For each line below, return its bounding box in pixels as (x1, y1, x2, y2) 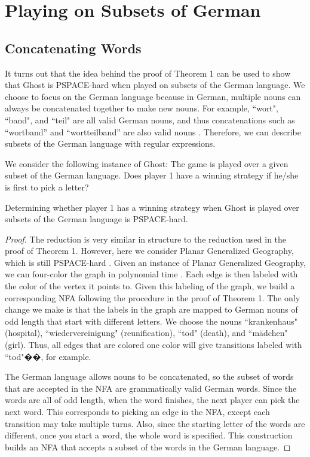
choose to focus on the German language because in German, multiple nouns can (5, 90, 301, 102)
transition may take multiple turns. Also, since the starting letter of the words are (5, 417, 305, 429)
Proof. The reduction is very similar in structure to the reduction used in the (5, 232, 287, 245)
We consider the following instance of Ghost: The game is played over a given (5, 157, 288, 170)
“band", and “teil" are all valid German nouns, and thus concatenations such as (5, 113, 295, 126)
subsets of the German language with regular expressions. (5, 137, 216, 150)
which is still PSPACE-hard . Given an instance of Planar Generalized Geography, (5, 256, 306, 268)
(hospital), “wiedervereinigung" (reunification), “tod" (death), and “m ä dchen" (5, 326, 288, 339)
